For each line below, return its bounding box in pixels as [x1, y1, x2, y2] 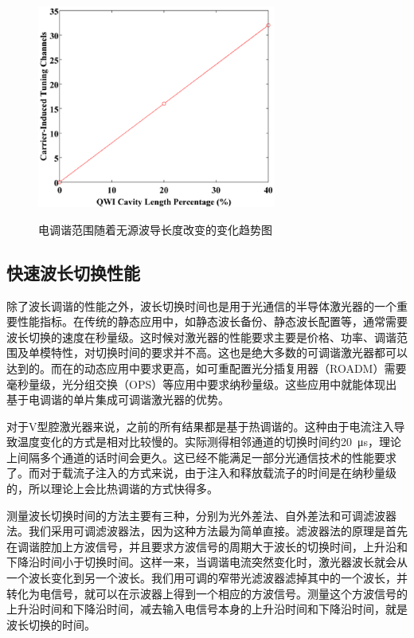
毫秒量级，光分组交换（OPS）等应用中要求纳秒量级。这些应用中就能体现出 [6, 375, 397, 392]
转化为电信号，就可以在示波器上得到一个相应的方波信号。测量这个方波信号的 [6, 585, 408, 601]
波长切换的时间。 [6, 616, 96, 632]
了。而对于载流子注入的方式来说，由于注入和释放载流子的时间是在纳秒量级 [6, 464, 396, 481]
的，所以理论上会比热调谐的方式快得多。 [6, 480, 218, 497]
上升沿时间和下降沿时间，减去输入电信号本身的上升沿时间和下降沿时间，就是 [6, 601, 408, 617]
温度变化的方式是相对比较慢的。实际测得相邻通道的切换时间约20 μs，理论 [17, 433, 402, 450]
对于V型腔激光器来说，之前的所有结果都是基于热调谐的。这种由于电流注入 [6, 417, 394, 434]
